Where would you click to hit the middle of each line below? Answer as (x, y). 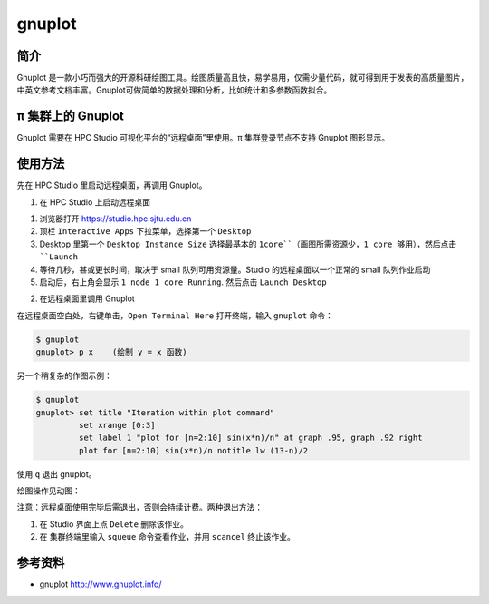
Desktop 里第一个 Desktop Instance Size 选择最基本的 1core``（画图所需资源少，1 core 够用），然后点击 (248, 244)
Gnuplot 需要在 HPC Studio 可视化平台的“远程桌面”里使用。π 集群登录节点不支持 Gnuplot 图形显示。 (203, 138)
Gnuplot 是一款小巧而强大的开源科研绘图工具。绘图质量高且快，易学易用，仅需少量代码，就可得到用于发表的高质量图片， (243, 78)
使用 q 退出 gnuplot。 (57, 474)
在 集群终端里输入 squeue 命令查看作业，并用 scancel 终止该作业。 (168, 537)
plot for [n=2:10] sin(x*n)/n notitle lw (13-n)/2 (193, 450)
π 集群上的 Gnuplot (70, 117)
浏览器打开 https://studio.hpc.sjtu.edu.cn (115, 219)
